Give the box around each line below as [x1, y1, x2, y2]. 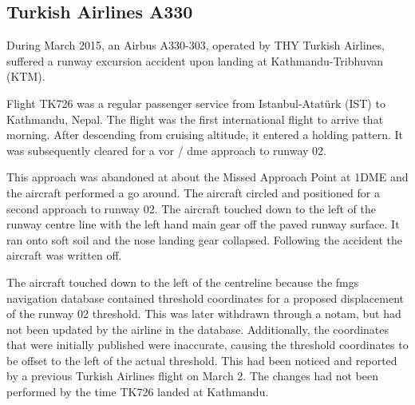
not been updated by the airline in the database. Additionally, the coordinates [6, 320, 389, 337]
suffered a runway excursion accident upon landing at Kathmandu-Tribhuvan [6, 52, 384, 69]
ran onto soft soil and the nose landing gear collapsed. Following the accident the [6, 231, 403, 248]
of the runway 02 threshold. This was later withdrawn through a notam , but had [6, 305, 401, 322]
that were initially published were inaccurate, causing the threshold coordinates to [6, 336, 409, 353]
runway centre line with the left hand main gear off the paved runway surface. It [6, 216, 400, 232]
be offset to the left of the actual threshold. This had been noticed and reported [6, 351, 397, 368]
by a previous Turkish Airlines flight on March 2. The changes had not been [6, 367, 378, 384]
